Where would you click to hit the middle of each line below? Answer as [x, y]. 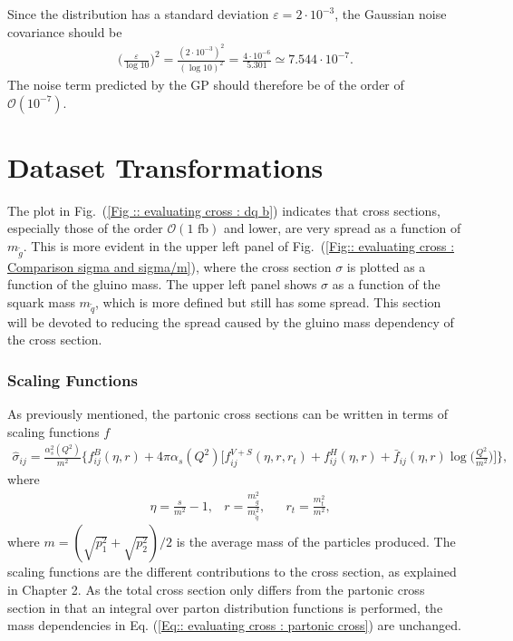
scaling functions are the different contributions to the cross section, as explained [232, 572]
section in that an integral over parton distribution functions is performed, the [225, 607]
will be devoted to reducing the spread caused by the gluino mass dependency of [231, 321]
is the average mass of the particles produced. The [316, 542]
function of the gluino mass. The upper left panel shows [162, 284]
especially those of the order [85, 228]
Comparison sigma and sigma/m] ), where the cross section [169, 266]
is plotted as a [386, 266]
